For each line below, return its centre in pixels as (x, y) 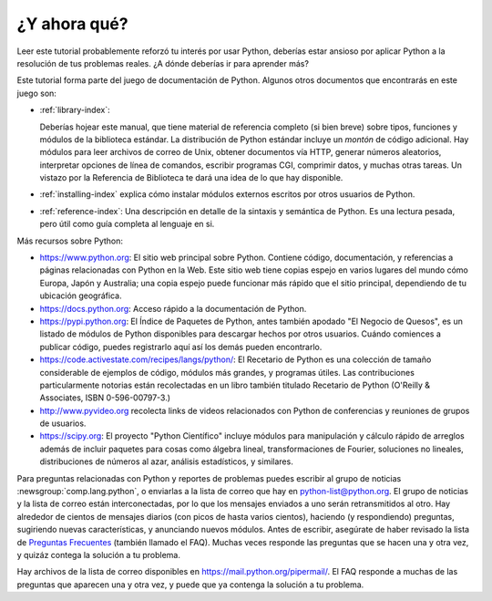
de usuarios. (63, 423)
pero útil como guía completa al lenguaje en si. (127, 224)
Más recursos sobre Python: (70, 241)
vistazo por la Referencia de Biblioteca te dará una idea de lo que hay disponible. (191, 178)
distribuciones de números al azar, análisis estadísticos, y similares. (166, 461)
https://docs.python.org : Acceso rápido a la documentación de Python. (173, 308)
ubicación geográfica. (81, 295)
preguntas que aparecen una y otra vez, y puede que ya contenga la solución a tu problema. (190, 585)
